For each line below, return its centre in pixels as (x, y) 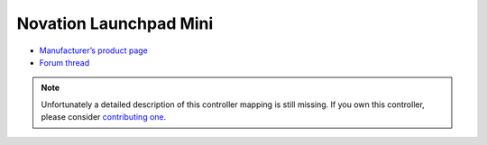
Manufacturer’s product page (94, 50)
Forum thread (64, 62)
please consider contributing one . (104, 117)
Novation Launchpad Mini (115, 23)
